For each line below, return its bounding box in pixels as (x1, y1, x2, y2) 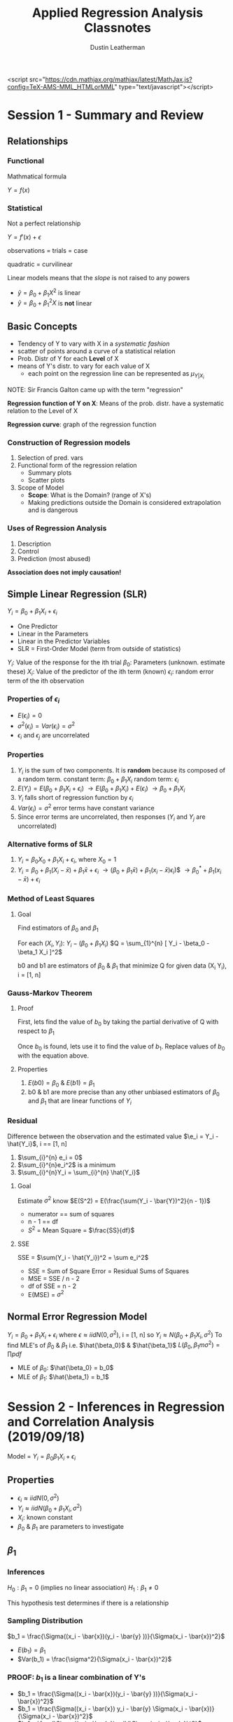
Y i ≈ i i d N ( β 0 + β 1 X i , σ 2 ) (17, 1503, 83, 1514)
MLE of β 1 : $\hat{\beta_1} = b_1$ (17, 1372, 110, 1383)
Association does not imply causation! (7, 567, 122, 577)
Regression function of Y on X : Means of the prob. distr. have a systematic (7, 399, 225, 407)
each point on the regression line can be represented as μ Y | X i (27, 369, 204, 380)
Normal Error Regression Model (7, 1310, 148, 1322)
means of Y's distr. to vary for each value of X (17, 362, 150, 370)
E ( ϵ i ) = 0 (17, 711, 43, 721)
